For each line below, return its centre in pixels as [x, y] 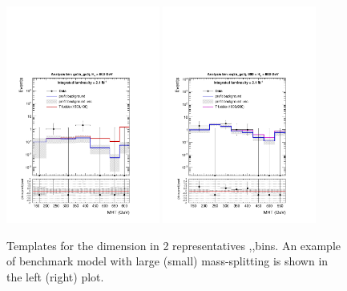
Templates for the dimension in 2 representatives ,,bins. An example [173, 245]
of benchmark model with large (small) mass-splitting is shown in [167, 261]
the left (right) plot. [55, 276]
